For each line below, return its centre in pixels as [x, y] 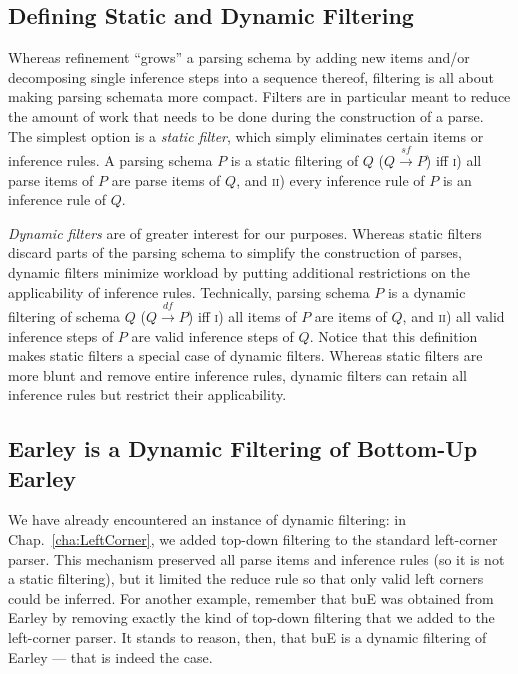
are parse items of [166, 179]
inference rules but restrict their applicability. [147, 394]
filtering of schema [64, 315]
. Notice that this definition [393, 335]
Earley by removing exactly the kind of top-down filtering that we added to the [251, 617]
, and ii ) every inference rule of [330, 179]
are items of [350, 315]
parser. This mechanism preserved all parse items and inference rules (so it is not [256, 558]
